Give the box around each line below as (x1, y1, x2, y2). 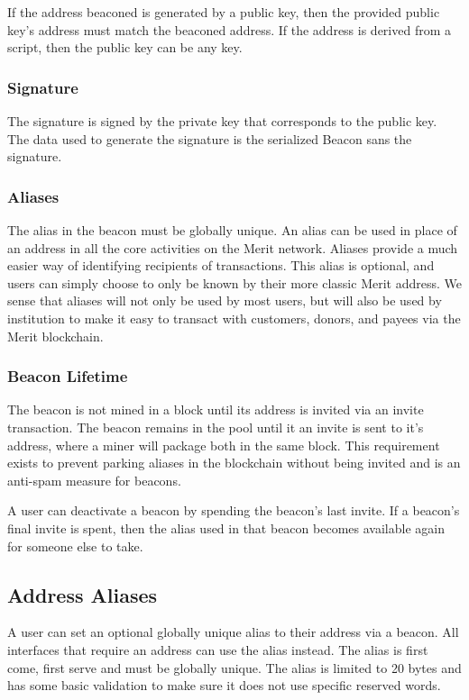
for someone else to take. (7, 536, 143, 555)
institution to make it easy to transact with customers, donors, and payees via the (7, 308, 461, 327)
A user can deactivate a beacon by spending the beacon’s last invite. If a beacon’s (7, 501, 460, 520)
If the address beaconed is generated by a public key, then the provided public (7, 3, 440, 21)
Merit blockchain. (7, 326, 104, 345)
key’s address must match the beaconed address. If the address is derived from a (7, 20, 451, 39)
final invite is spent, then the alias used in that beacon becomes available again (7, 518, 445, 537)
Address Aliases (7, 580, 158, 608)
